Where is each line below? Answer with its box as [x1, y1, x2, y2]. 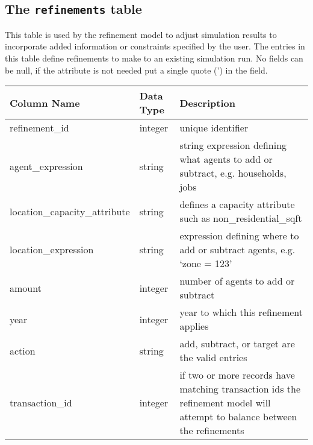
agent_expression [10, 159, 83, 173]
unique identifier [179, 121, 249, 135]
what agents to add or [179, 152, 273, 166]
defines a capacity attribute [179, 197, 295, 212]
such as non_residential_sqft [179, 211, 302, 226]
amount [10, 280, 42, 295]
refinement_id [10, 121, 69, 135]
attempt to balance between [179, 409, 297, 424]
